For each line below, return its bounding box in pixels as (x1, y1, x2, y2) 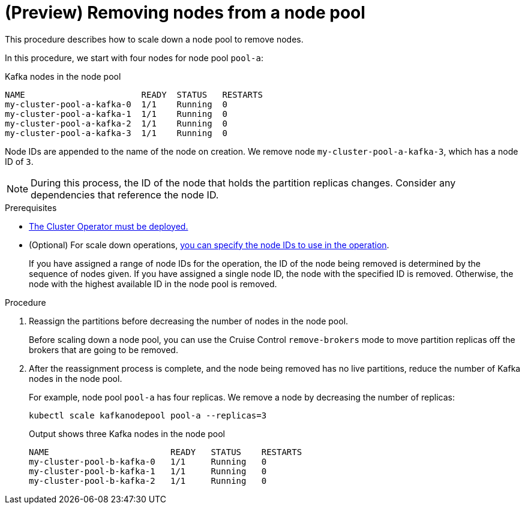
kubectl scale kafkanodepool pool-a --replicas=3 (29, 410, 267, 420)
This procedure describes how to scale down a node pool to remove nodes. (5, 34, 304, 44)
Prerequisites (5, 202, 57, 213)
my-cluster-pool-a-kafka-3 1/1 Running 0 (5, 128, 227, 138)
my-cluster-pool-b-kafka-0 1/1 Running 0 (29, 456, 267, 466)
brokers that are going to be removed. (29, 344, 178, 355)
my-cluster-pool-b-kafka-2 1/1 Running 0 (29, 475, 267, 486)
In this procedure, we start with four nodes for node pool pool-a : (5, 52, 263, 63)
